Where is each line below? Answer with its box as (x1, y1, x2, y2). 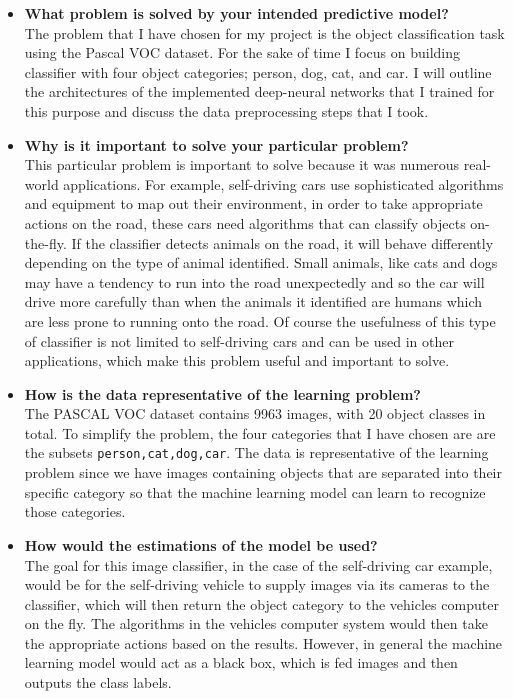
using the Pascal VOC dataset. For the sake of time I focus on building (24, 42, 460, 63)
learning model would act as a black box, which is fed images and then (24, 652, 458, 673)
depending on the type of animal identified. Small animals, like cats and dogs (24, 252, 498, 273)
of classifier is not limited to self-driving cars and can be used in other (24, 330, 454, 351)
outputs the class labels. (24, 672, 172, 693)
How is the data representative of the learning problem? (24, 383, 421, 404)
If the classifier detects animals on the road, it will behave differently (71, 232, 494, 253)
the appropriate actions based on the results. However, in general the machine (24, 632, 503, 653)
